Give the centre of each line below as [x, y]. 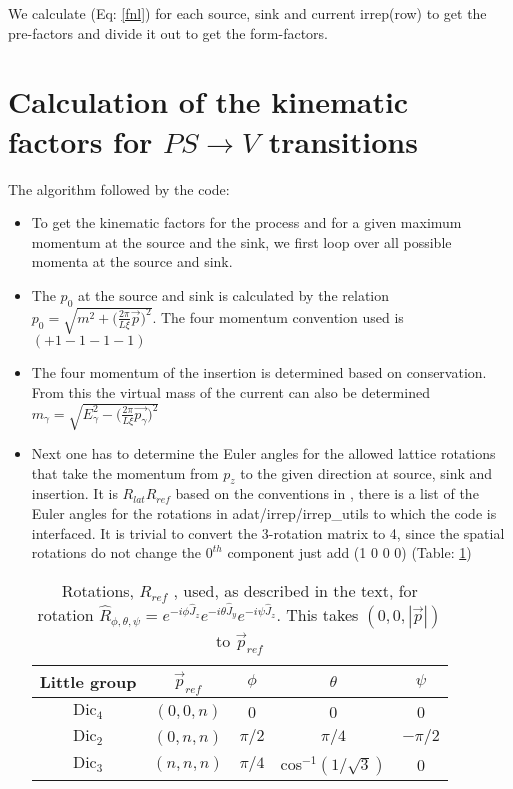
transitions [343, 140]
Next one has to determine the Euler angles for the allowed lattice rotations [263, 452]
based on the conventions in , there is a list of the [327, 493]
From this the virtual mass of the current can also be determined [230, 391]
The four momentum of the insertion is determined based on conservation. [259, 372]
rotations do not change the [116, 552]
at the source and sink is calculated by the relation [233, 294]
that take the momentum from [125, 472]
